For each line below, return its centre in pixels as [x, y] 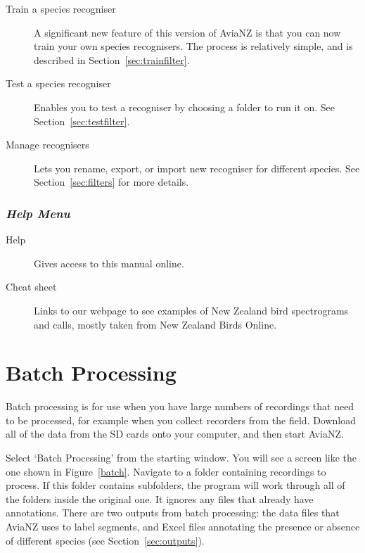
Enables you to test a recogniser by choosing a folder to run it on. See [185, 107]
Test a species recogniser [58, 83]
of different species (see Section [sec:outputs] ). [105, 540]
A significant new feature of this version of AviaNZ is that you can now [187, 32]
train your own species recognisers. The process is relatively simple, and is [193, 46]
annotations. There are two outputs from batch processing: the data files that [173, 513]
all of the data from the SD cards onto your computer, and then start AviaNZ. [175, 434]
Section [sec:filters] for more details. [111, 182]
